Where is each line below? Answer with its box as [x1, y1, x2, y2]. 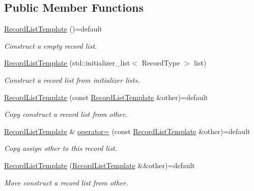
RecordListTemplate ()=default [4, 23, 102, 34]
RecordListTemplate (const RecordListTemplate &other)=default [4, 91, 208, 102]
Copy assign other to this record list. [4, 143, 118, 153]
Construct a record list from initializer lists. [4, 74, 140, 85]
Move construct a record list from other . [4, 177, 128, 187]
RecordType [142, 57, 180, 68]
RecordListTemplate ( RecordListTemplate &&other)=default [4, 160, 195, 170]
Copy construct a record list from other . [4, 109, 128, 119]
